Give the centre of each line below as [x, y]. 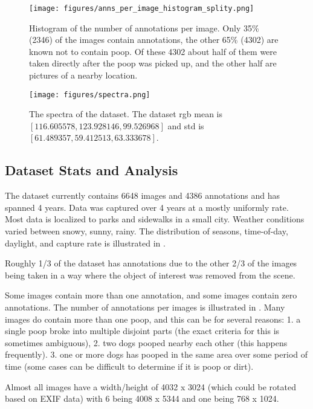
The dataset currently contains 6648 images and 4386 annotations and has [143, 195]
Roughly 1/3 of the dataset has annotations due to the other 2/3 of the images [151, 263]
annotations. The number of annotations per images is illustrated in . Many [145, 307]
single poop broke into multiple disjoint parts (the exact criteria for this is [142, 331]
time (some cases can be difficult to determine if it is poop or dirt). [129, 366]
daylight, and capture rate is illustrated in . [85, 243]
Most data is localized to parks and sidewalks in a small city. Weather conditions [155, 219]
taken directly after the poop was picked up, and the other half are [153, 63]
